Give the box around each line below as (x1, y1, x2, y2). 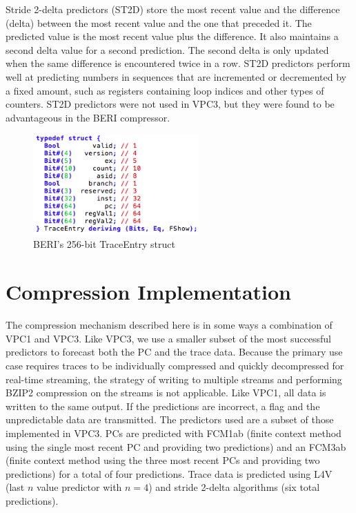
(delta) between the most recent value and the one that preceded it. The (6, 15, 312, 30)
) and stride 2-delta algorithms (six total (148, 480, 320, 494)
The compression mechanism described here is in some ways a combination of (6, 318, 333, 332)
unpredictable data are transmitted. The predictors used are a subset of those (6, 412, 334, 427)
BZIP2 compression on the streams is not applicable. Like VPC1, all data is (6, 385, 326, 400)
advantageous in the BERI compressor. (6, 110, 170, 124)
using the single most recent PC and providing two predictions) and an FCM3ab (6, 439, 346, 454)
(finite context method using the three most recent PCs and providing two (6, 453, 320, 467)
